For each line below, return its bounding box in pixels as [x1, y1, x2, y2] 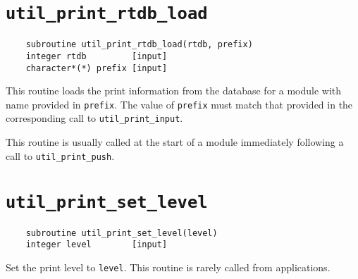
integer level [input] [25, 240, 168, 250]
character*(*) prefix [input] [25, 63, 168, 73]
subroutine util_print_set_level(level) [25, 228, 218, 238]
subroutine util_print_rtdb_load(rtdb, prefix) [25, 39, 253, 50]
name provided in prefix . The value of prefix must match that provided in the [6, 97, 353, 111]
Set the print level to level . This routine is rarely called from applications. [6, 259, 331, 274]
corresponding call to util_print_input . [6, 111, 183, 125]
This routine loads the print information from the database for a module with [6, 83, 342, 98]
